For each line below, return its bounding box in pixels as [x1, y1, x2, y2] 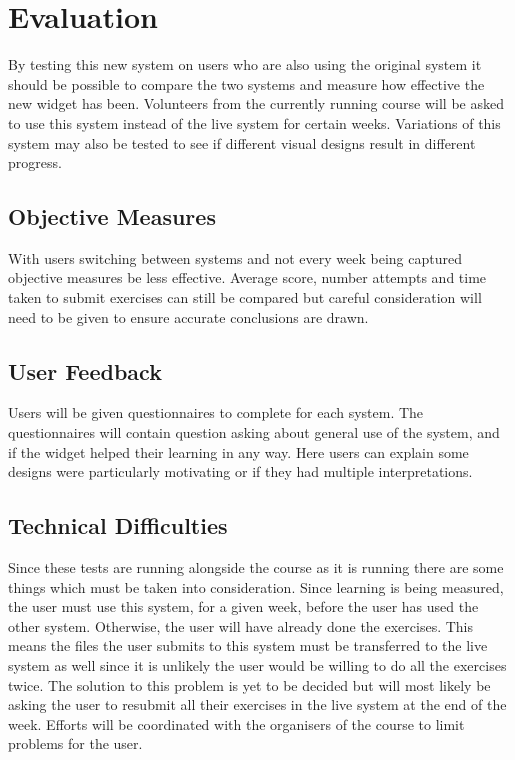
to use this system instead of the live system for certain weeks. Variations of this [8, 112, 501, 133]
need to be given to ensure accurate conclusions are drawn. [8, 306, 369, 327]
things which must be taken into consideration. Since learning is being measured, [8, 576, 504, 597]
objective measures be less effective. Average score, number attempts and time [8, 267, 487, 288]
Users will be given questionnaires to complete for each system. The [8, 402, 424, 423]
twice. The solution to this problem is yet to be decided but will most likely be [8, 674, 491, 695]
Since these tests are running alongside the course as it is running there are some [8, 557, 504, 578]
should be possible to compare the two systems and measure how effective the [8, 73, 485, 94]
